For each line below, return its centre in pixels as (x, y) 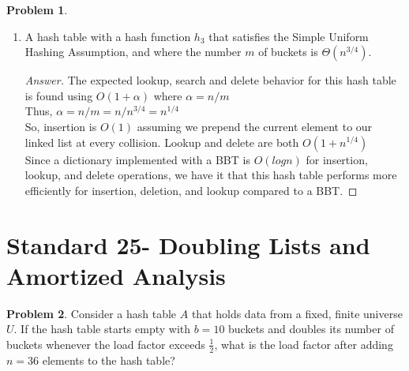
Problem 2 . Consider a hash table (92, 313)
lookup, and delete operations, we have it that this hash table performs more (211, 175)
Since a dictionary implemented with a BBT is (137, 159)
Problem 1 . (37, 9)
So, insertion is (61, 126)
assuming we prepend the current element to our (255, 126)
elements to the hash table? (109, 360)
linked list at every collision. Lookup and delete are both (162, 142)
